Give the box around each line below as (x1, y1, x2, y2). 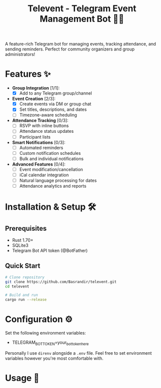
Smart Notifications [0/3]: (12, 139, 66, 145)
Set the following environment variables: (5, 330, 86, 336)
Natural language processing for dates (19, 177, 97, 183)
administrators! (5, 51, 36, 57)
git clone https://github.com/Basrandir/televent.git (5, 279, 117, 284)
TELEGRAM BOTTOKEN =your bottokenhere (12, 339, 89, 346)
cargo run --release (5, 297, 47, 302)
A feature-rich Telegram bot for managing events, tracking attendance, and (5, 41, 156, 47)
